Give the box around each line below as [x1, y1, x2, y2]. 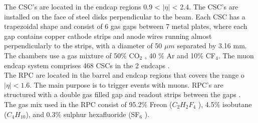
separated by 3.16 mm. [177, 40, 247, 51]
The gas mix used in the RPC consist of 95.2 [4, 99, 142, 109]
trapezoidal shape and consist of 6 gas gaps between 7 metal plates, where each [4, 21, 247, 31]
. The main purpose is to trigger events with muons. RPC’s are [30, 79, 223, 90]
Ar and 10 [166, 50, 198, 60]
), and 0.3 [26, 109, 56, 119]
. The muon [218, 50, 254, 60]
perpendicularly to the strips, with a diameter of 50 [4, 40, 162, 51]
